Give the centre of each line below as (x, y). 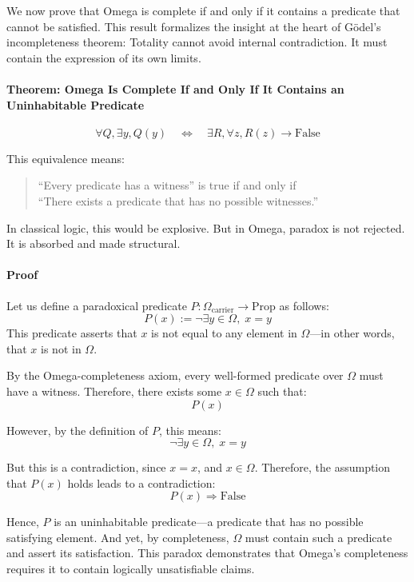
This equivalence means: (66, 158)
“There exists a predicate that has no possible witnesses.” (178, 200)
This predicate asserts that (72, 333)
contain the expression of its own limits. (104, 57)
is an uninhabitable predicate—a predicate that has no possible (209, 522)
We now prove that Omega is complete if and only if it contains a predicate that (203, 10)
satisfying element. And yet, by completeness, (118, 537)
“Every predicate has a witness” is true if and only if (167, 185)
